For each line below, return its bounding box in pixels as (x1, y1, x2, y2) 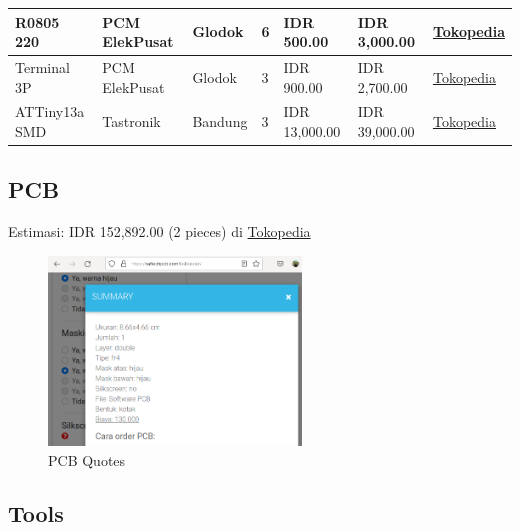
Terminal (15, 56, 70, 77)
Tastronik (102, 111, 161, 132)
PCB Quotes (48, 449, 126, 470)
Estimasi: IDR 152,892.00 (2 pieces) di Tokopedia (8, 221, 311, 242)
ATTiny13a (15, 101, 85, 122)
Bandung (192, 111, 248, 132)
